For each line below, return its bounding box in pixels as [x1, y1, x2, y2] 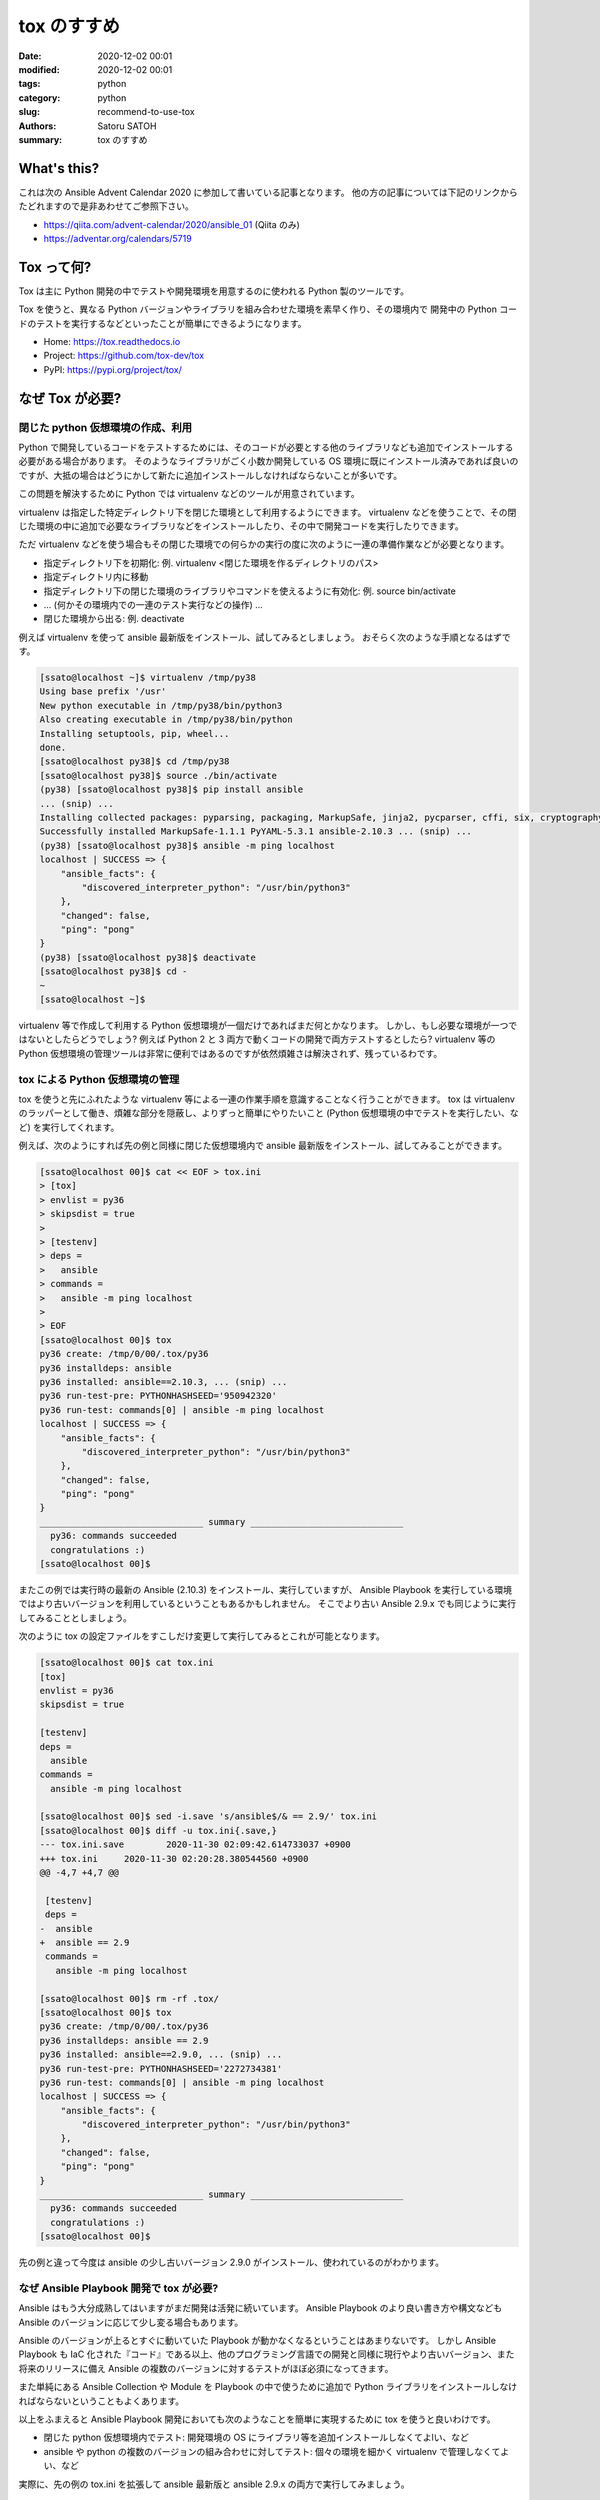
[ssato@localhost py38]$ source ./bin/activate [39, 770, 277, 781]
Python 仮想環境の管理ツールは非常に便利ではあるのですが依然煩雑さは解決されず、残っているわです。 [18, 1047, 443, 1059]
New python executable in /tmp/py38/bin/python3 [39, 700, 283, 711]
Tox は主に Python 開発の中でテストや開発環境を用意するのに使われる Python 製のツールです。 [18, 285, 410, 297]
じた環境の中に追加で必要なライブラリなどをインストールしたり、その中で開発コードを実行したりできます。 [18, 520, 464, 532]
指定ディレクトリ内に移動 [43, 571, 149, 583]
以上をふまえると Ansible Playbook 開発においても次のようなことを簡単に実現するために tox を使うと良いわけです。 [18, 2413, 496, 2425]
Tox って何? [18, 258, 92, 275]
